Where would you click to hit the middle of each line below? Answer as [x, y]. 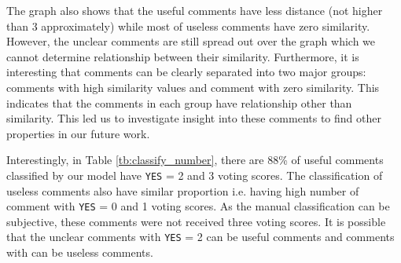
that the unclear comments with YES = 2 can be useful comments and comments [200, 237]
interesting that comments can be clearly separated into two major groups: [186, 72]
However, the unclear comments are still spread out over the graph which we [191, 41]
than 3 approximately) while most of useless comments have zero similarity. [188, 26]
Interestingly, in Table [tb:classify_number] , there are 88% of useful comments [195, 160]
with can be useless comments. [80, 252]
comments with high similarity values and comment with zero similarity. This [193, 87]
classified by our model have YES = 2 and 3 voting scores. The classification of [195, 175]
